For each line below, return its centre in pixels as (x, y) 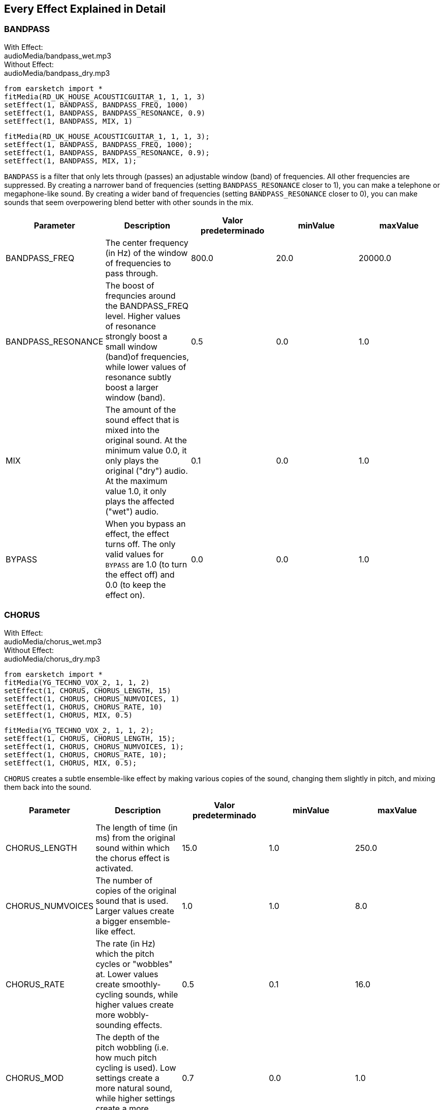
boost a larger (132, 387)
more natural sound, (134, 1088)
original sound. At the (146, 440)
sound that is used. (132, 901)
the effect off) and (140, 574)
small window (131, 346)
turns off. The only (140, 544)
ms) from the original (135, 837)
